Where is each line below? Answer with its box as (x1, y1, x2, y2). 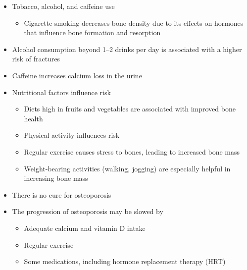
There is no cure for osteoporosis (12, 189, 111, 200)
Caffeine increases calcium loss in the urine (12, 70, 142, 80)
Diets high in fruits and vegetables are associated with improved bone (24, 104, 236, 114)
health (24, 113, 43, 123)
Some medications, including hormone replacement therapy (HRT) (24, 256, 226, 267)
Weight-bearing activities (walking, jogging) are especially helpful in (24, 163, 231, 173)
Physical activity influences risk (24, 130, 120, 140)
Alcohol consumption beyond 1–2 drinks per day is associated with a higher (12, 44, 242, 54)
